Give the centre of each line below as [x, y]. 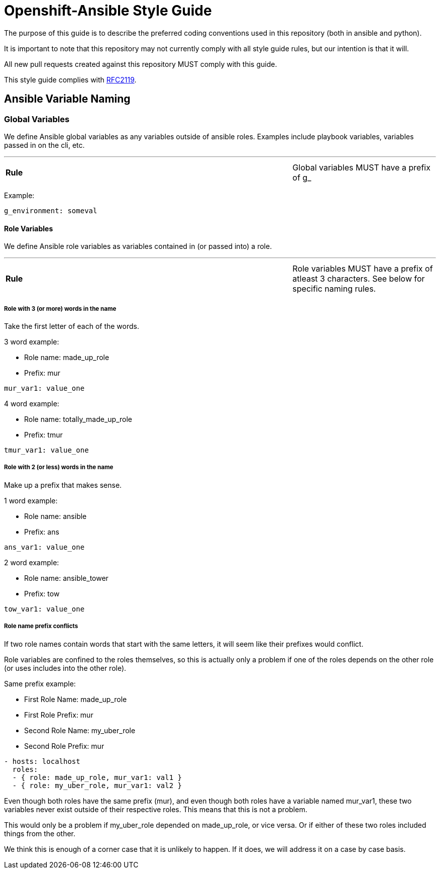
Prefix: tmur [43, 434]
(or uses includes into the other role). [65, 668]
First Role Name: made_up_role [76, 699]
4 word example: [32, 403]
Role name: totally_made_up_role [78, 419]
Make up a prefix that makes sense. [63, 485]
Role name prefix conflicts [41, 626]
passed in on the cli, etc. [44, 145]
